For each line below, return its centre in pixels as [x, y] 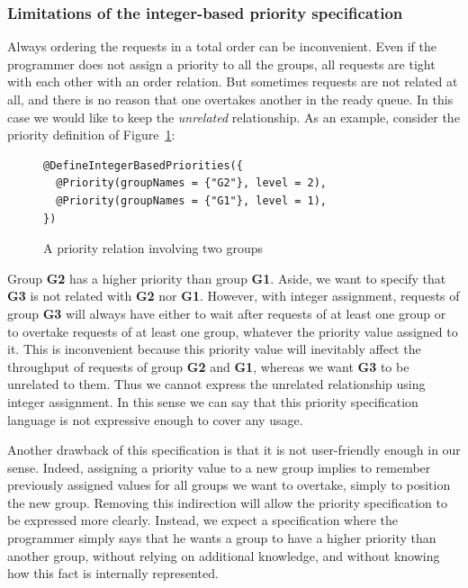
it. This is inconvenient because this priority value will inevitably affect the [214, 349]
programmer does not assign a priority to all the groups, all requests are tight [221, 63]
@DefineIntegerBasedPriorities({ [143, 165]
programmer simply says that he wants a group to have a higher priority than [222, 538]
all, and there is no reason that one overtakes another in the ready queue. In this [230, 99]
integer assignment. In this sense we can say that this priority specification [213, 401]
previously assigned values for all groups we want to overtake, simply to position [229, 485]
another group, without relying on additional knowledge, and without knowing [224, 555]
